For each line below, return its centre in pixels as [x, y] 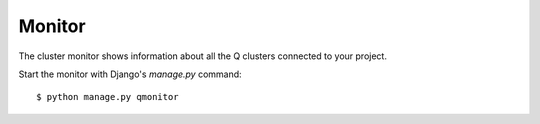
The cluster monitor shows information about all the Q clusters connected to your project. [202, 56]
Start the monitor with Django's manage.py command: [130, 74]
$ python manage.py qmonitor [107, 97]
